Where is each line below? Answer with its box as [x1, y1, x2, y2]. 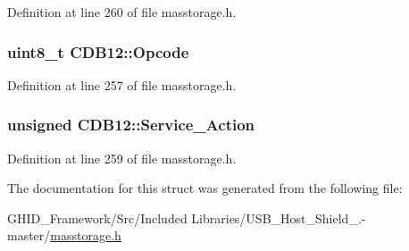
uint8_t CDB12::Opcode [7, 40, 189, 63]
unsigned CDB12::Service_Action [7, 113, 255, 136]
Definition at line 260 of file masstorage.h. [7, 3, 237, 21]
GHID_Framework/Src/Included [7, 208, 188, 227]
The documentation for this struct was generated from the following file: [7, 179, 403, 197]
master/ [7, 226, 51, 245]
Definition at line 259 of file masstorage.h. [7, 148, 237, 167]
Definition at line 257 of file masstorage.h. [7, 75, 237, 94]
